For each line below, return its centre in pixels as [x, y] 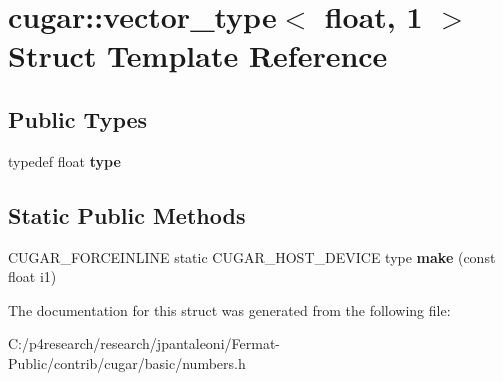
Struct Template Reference [198, 55]
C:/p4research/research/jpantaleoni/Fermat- [144, 343]
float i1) [32, 276]
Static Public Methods [127, 214]
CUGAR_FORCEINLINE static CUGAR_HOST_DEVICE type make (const [252, 256]
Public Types [78, 118]
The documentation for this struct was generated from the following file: [229, 309]
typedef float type [64, 160]
